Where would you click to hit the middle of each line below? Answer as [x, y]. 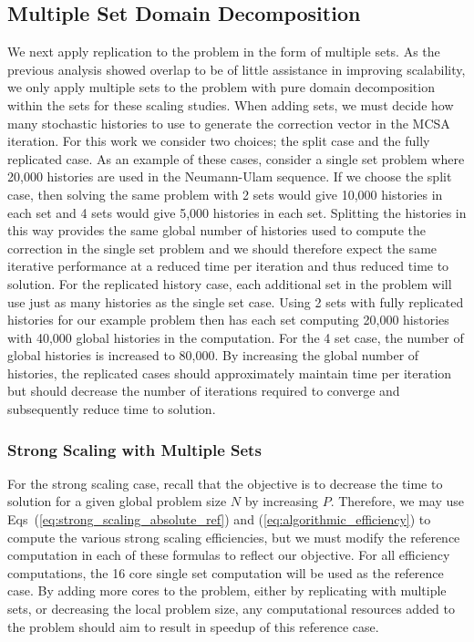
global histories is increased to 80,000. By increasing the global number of [213, 355]
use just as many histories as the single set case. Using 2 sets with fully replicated [236, 301]
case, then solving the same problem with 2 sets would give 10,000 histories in [225, 194]
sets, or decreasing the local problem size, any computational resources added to [232, 609]
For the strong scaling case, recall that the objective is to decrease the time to [225, 483]
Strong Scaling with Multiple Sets [134, 449]
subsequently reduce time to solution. [112, 409]
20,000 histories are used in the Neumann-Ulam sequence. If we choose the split [230, 176]
